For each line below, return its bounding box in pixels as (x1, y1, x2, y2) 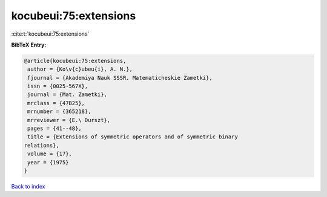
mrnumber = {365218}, (27, 108, 91, 115)
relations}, (24, 142, 60, 149)
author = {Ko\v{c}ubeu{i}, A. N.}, (27, 66, 133, 73)
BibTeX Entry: (11, 41, 47, 48)
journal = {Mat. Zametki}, (27, 91, 107, 98)
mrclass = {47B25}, (27, 100, 85, 106)
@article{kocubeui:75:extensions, (24, 57, 127, 64)
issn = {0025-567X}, (27, 83, 88, 90)
